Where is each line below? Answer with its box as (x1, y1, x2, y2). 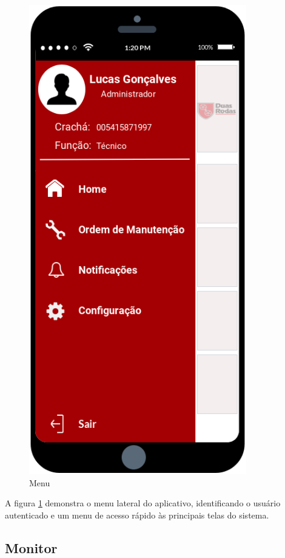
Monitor (5, 538, 58, 557)
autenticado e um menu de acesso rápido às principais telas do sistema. (5, 508, 269, 521)
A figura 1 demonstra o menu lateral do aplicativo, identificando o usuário (5, 497, 281, 509)
